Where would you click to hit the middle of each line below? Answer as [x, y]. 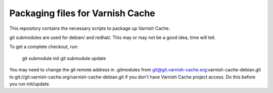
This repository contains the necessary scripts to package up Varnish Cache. [90, 28]
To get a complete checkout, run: [44, 47]
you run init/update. [30, 84]
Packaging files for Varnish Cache [82, 13]
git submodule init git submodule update [64, 58]
